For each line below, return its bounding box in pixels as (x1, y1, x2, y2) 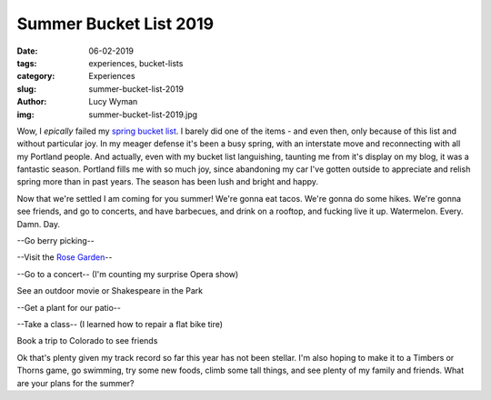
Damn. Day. (16, 218, 61, 229)
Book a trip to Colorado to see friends (16, 335, 158, 346)
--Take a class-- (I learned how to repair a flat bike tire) (16, 318, 223, 329)
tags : (16, 57, 37, 68)
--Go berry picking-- (16, 235, 95, 246)
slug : (16, 83, 36, 95)
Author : (16, 96, 47, 107)
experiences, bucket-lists (88, 57, 184, 68)
